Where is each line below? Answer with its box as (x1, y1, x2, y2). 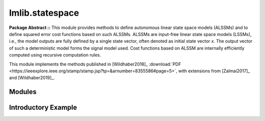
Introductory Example (9, 103, 77, 112)
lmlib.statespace (9, 7, 79, 18)
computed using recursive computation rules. (9, 52, 101, 58)
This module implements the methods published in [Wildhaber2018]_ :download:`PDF (9, 61, 182, 67)
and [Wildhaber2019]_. (9, 75, 55, 81)
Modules (9, 88, 37, 96)
